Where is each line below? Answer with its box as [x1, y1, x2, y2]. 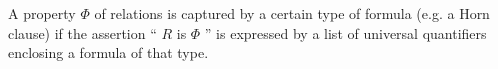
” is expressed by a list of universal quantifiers [204, 22, 487, 43]
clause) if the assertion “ [8, 22, 157, 43]
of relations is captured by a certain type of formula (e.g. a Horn [94, 3, 490, 23]
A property [8, 3, 76, 23]
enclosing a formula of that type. [8, 42, 209, 63]
